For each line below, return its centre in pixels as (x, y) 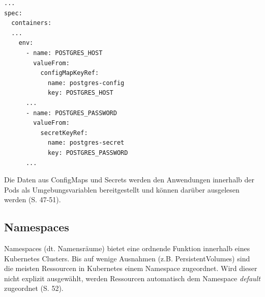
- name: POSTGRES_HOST (64, 53)
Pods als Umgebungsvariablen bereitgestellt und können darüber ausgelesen (122, 189)
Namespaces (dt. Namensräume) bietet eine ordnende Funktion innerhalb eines (127, 248)
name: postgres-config (86, 83)
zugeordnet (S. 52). (34, 288)
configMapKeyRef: (70, 73)
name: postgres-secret (86, 143)
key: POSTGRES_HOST (80, 93)
